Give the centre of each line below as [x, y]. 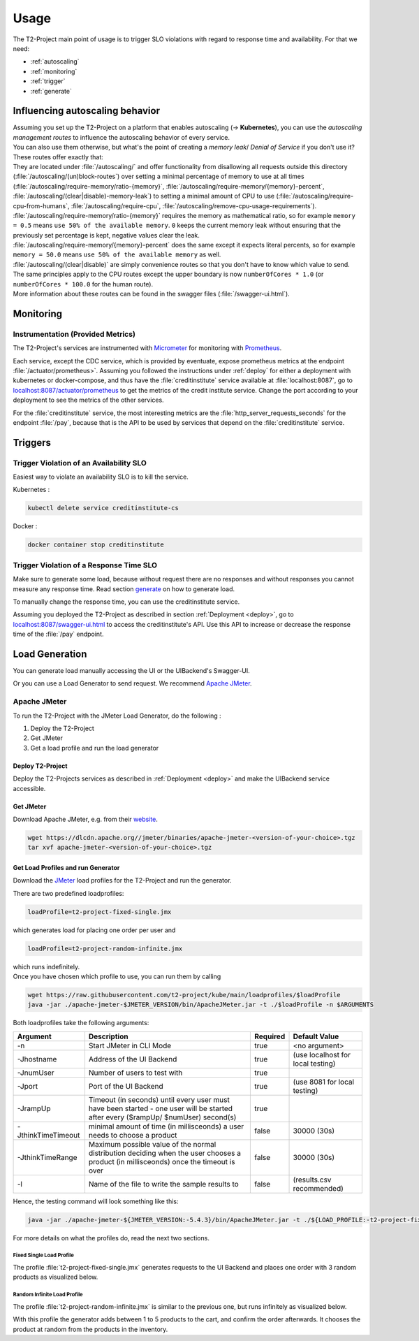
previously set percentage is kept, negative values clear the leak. [106, 235]
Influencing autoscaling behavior [87, 111]
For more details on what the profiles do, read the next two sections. [111, 1238]
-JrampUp [34, 1108]
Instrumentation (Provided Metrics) [74, 334]
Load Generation [50, 654]
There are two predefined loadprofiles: [68, 893]
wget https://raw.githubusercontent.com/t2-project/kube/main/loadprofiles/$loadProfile [184, 995]
